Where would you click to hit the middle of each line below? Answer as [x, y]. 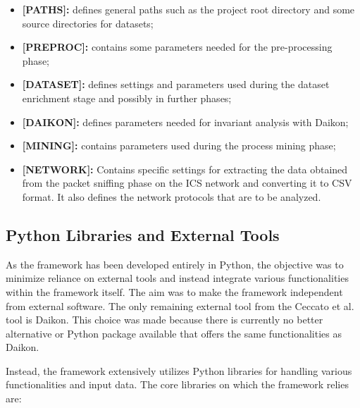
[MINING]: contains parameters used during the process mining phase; [179, 146]
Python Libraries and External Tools [143, 234]
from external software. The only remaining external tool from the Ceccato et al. [180, 305]
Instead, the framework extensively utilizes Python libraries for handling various [179, 370]
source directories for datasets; [88, 23]
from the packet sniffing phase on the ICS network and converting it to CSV [187, 183]
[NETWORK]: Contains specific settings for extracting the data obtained [185, 169]
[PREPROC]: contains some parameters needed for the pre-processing [177, 47]
